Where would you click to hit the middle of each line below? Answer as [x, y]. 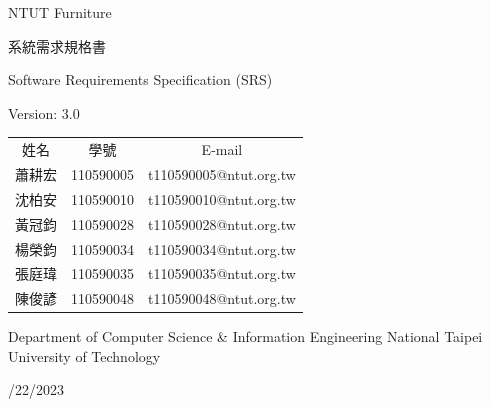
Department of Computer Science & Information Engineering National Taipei [245, 336]
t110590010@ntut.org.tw [222, 198]
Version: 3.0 [44, 112]
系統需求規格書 [57, 45]
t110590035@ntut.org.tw [222, 273]
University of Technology [84, 355]
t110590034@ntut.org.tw [222, 248]
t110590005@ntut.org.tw [222, 173]
